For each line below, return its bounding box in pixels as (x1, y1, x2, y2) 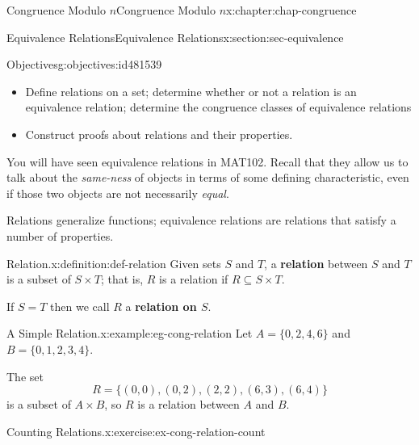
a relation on (125, 297, 197, 314)
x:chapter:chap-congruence (226, 2, 357, 18)
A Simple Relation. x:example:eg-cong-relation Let (6, 325, 253, 342)
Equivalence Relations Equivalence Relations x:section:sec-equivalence (6, 28, 344, 45)
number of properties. (6, 227, 114, 244)
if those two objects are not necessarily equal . (6, 184, 229, 201)
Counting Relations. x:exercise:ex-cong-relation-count (6, 422, 266, 439)
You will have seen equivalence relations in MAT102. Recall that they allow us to (6, 153, 409, 170)
